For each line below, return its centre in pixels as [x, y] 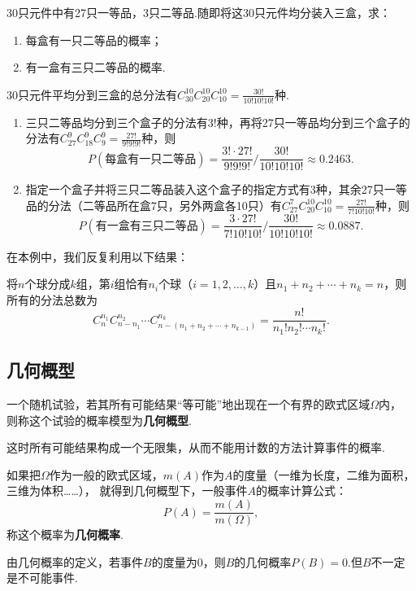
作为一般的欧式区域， [106, 474]
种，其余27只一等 [361, 189]
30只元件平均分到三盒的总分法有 [92, 94]
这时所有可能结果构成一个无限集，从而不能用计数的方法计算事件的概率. [196, 447]
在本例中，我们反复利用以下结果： [97, 256]
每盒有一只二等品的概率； [94, 39]
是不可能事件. [42, 578]
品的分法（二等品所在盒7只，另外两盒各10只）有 [154, 205]
